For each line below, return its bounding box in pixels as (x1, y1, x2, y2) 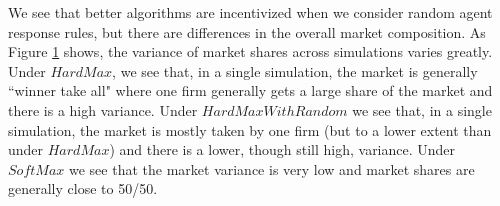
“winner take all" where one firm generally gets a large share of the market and (8, 80, 493, 101)
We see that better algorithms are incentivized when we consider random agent (8, 2, 493, 22)
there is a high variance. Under (8, 99, 198, 120)
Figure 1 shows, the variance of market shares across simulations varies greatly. (8, 41, 493, 62)
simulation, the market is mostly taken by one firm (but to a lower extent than (8, 119, 492, 140)
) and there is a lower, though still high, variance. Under (109, 139, 456, 160)
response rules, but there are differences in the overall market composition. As (8, 21, 486, 42)
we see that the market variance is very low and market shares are (69, 158, 475, 179)
